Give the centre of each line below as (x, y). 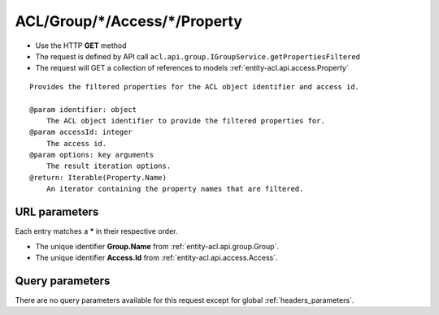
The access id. (76, 143)
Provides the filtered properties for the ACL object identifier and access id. (195, 86)
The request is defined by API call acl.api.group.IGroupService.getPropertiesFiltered (198, 56)
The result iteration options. (109, 166)
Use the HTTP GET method (81, 45)
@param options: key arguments (92, 155)
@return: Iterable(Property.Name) (98, 177)
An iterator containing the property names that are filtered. (175, 189)
